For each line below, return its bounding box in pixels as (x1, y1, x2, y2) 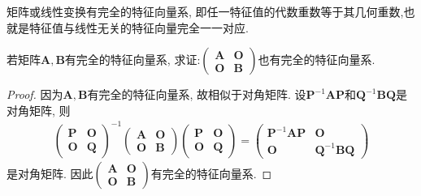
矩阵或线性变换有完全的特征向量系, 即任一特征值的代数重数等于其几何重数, (7, 3, 404, 19)
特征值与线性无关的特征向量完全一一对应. (28, 19, 249, 36)
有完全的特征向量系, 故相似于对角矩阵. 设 (87, 86, 306, 103)
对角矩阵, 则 (7, 101, 71, 118)
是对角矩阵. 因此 (7, 164, 93, 181)
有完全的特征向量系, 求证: (64, 51, 201, 68)
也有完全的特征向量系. (258, 51, 375, 68)
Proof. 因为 (7, 86, 63, 103)
